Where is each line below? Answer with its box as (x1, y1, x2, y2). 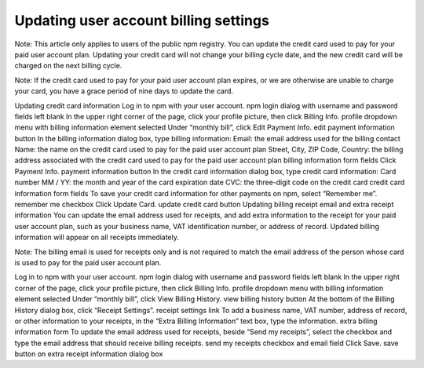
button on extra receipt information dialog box (14, 349, 163, 359)
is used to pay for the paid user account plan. (14, 257, 162, 267)
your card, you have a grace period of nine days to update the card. (14, 86, 234, 96)
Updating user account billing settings (14, 12, 270, 29)
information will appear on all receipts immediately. (14, 232, 180, 242)
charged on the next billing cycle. (14, 61, 122, 71)
